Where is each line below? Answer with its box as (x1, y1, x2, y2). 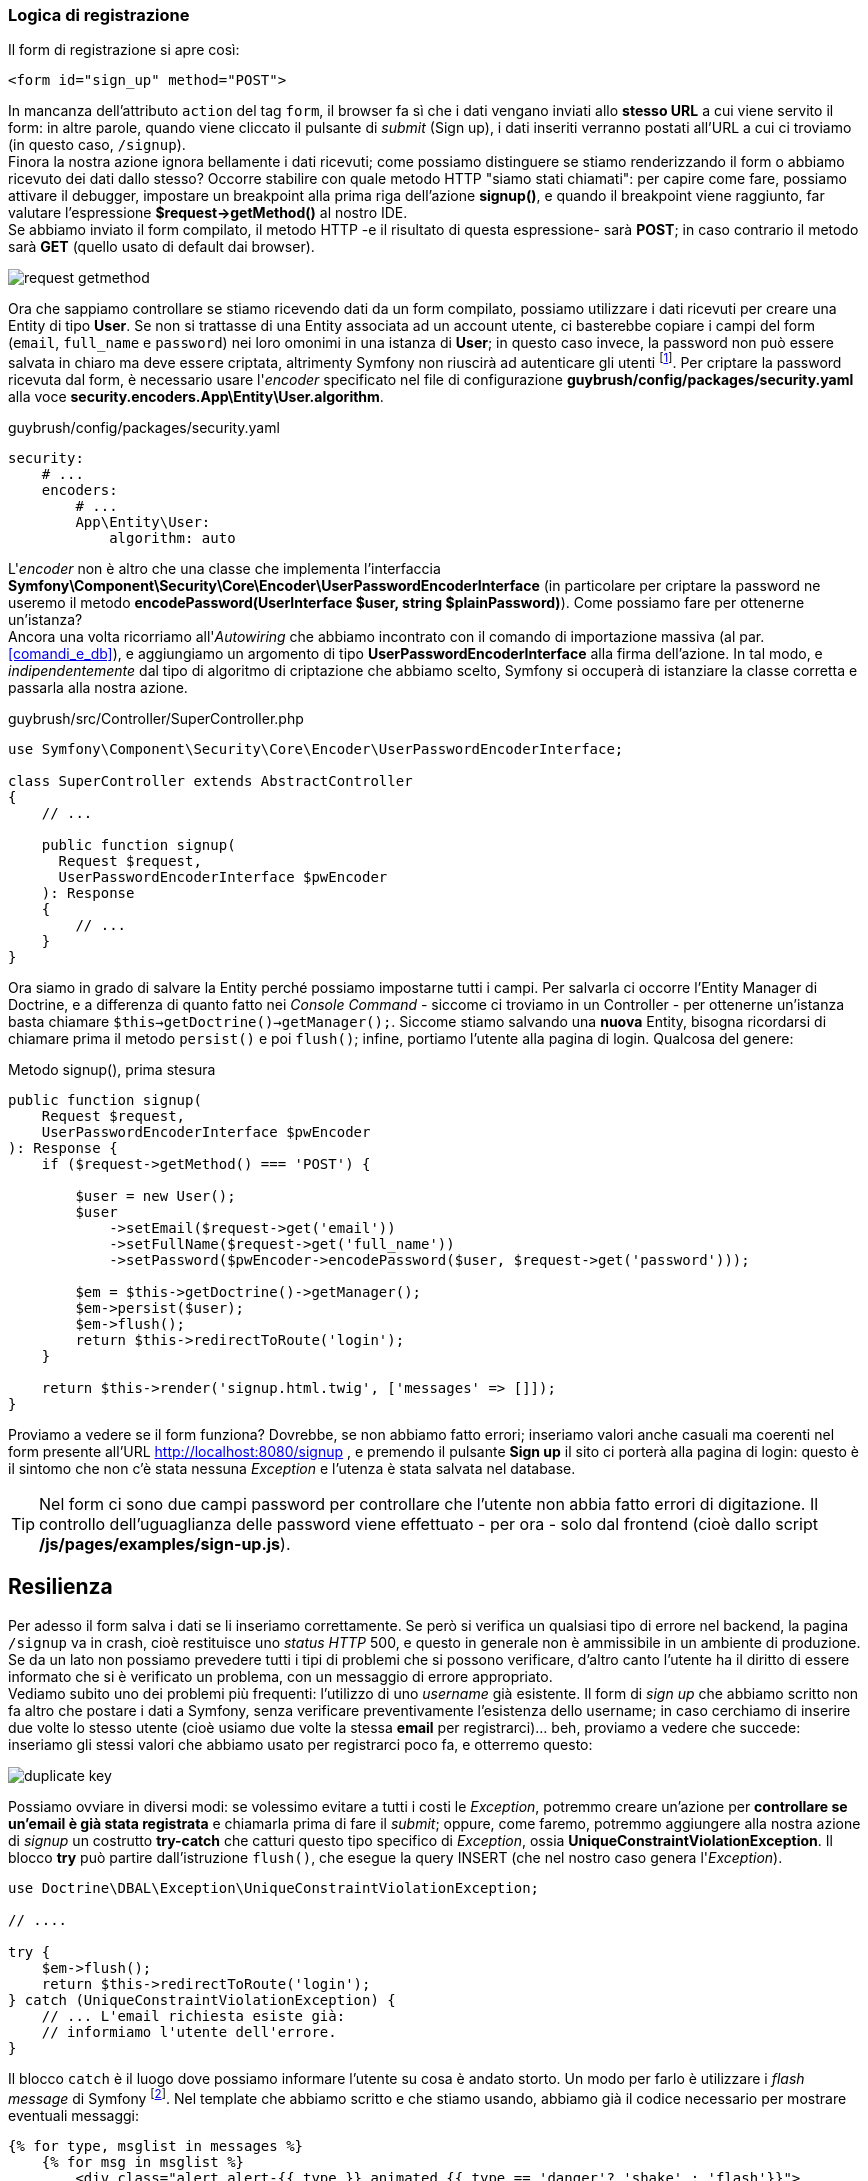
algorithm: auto (109, 530, 236, 547)
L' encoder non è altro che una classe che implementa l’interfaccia (8, 560, 441, 578)
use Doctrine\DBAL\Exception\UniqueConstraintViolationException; (8, 1879, 540, 1896)
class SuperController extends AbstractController (8, 773, 413, 790)
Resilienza (8, 1574, 113, 1600)
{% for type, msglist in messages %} (8, 2137, 304, 2154)
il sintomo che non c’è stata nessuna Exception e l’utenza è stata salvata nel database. (8, 1460, 576, 1478)
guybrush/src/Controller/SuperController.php (8, 710, 304, 728)
